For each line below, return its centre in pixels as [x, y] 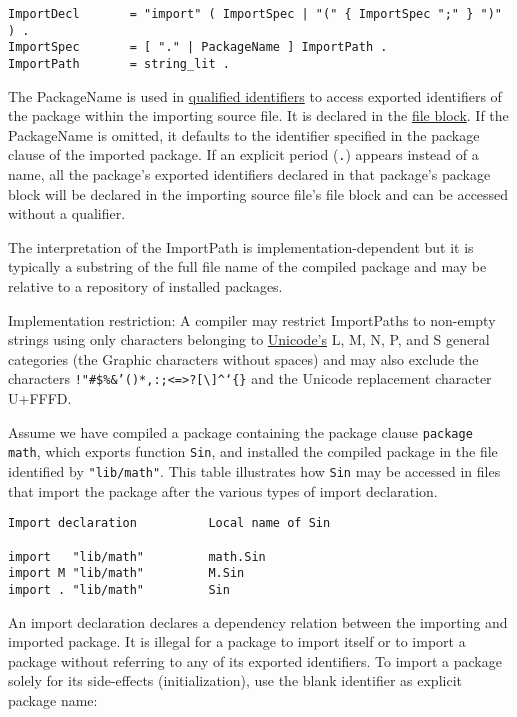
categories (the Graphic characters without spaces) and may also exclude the [243, 358]
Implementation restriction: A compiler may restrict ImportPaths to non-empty [252, 319]
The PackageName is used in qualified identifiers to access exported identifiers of [255, 95]
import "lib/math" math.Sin [137, 556]
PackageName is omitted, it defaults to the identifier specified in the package [244, 134]
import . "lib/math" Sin [119, 589]
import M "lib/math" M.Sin [126, 573]
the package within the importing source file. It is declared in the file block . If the [258, 115]
